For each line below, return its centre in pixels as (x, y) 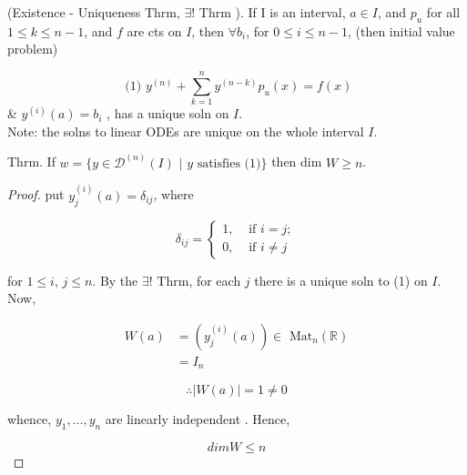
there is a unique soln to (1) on (341, 280)
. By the (115, 280)
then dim (297, 162)
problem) (33, 49)
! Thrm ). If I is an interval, (269, 12)
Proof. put (36, 194)
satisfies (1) (229, 163)
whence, (30, 419)
